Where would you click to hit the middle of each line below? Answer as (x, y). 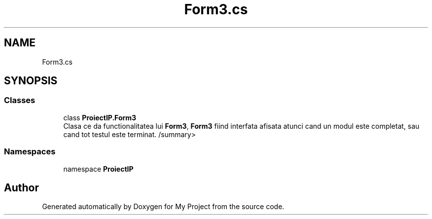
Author (21, 187)
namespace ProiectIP (98, 169)
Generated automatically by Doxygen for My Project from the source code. (163, 207)
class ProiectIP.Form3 (100, 117)
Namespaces (30, 152)
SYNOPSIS (31, 81)
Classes (20, 100)
